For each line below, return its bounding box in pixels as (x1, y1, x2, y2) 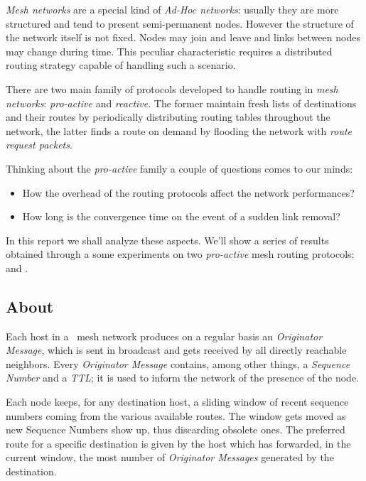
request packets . (6, 137, 72, 152)
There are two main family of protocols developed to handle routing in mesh (6, 81, 338, 96)
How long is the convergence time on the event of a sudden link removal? (22, 209, 340, 224)
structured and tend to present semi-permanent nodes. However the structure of (6, 16, 354, 31)
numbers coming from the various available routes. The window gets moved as (6, 408, 346, 423)
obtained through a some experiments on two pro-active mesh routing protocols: (6, 247, 355, 261)
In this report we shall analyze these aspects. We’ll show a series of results (6, 232, 329, 247)
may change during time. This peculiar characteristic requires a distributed (6, 43, 333, 58)
